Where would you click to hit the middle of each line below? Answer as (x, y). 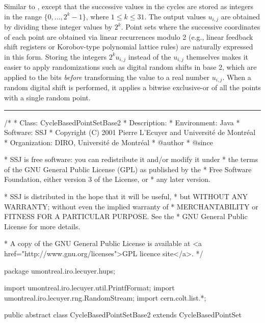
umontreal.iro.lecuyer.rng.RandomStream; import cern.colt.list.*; (105, 297)
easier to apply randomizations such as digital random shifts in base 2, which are (130, 67)
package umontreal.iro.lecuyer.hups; (60, 270)
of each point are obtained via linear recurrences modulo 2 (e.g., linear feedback (129, 36)
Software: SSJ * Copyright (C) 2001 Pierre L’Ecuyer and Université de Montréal (130, 132)
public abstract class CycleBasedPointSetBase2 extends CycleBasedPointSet (123, 315)
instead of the (150, 56)
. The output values (175, 16)
